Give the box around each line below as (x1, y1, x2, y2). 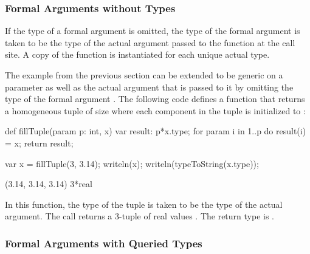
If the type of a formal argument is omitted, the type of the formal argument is (5, 24, 300, 37)
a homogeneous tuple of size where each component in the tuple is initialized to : (5, 104, 306, 117)
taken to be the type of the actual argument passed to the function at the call (5, 36, 295, 49)
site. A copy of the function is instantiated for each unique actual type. (5, 48, 270, 61)
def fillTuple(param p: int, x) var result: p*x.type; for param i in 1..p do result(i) (5, 125, 306, 137)
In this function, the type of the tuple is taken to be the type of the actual (5, 197, 283, 210)
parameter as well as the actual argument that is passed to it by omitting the (5, 80, 294, 93)
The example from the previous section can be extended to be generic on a (5, 69, 283, 81)
